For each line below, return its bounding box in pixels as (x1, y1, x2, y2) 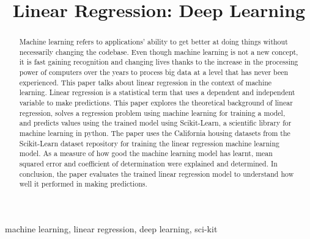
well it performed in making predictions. (19, 179, 147, 189)
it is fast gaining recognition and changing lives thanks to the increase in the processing (19, 57, 298, 67)
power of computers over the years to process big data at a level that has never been (19, 67, 289, 77)
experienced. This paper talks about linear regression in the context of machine (19, 77, 272, 87)
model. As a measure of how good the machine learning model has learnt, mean (19, 148, 273, 159)
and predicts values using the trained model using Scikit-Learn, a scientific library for (19, 118, 292, 128)
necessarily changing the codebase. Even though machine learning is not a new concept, (19, 46, 298, 57)
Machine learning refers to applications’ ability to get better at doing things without (19, 37, 288, 47)
